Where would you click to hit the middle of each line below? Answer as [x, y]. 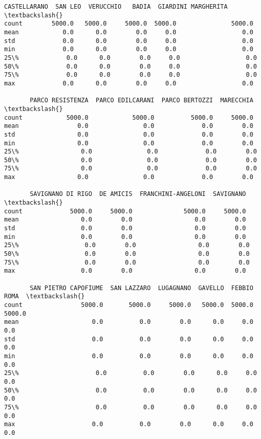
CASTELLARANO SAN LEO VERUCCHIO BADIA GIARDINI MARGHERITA [116, 7]
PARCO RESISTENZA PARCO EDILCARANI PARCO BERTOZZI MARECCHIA [142, 101]
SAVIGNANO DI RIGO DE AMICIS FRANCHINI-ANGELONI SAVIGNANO [138, 194]
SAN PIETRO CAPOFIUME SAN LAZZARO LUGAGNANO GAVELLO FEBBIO [142, 288]
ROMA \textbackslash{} [45, 297]
